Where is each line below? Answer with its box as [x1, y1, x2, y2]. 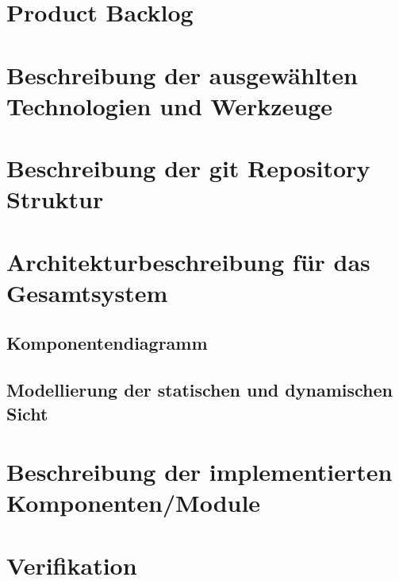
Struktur [6, 183, 104, 215]
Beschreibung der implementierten [6, 455, 393, 488]
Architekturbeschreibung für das [6, 245, 370, 277]
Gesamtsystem [6, 276, 168, 308]
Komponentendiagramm [6, 331, 208, 355]
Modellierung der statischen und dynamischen [6, 378, 393, 402]
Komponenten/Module [6, 486, 261, 519]
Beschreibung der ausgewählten [6, 58, 358, 91]
